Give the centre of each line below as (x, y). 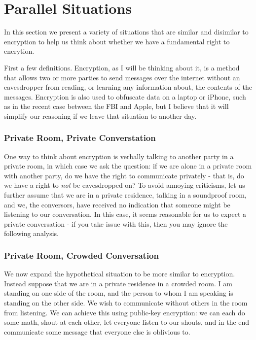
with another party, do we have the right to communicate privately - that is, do (124, 175)
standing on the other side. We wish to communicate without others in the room (126, 303)
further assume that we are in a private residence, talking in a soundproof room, (125, 195)
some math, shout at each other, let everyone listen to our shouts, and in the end (127, 322)
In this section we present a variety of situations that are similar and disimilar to (126, 32)
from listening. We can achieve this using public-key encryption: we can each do (125, 312)
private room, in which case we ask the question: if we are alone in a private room (128, 166)
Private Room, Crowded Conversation (81, 255)
